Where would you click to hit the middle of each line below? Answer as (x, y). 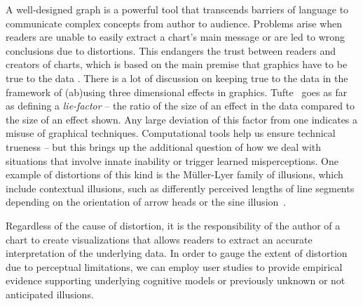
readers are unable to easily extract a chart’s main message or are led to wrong (176, 37)
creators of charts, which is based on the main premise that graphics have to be (177, 64)
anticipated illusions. (50, 294)
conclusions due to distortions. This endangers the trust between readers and (171, 50)
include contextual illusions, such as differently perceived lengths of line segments (180, 188)
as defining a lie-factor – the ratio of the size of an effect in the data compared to (180, 106)
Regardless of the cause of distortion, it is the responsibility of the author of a (173, 225)
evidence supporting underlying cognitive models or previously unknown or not (176, 280)
